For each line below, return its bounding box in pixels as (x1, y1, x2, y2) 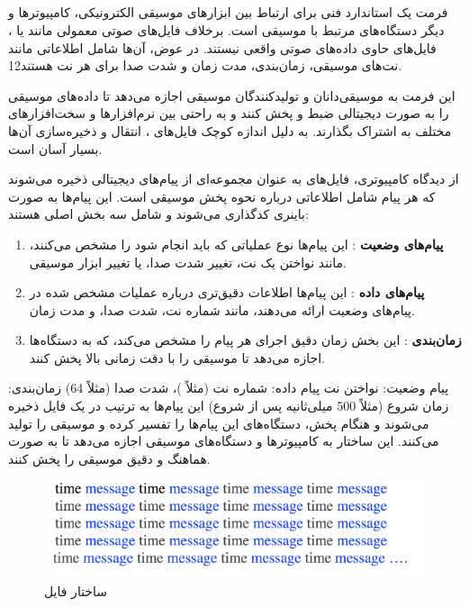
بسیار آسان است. (8, 139, 103, 158)
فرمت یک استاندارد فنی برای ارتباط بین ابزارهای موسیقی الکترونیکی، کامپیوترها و (8, 3, 448, 22)
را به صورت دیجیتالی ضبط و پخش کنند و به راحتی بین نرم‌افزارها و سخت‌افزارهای (8, 104, 449, 122)
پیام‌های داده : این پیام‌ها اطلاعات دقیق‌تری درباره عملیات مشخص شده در (29, 283, 425, 302)
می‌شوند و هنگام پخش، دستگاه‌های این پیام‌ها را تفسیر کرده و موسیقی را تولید (8, 413, 429, 432)
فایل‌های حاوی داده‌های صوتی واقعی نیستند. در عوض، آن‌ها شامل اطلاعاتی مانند (8, 38, 437, 57)
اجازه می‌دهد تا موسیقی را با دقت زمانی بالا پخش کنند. (29, 348, 325, 367)
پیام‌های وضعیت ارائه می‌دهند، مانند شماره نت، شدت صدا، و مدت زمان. (29, 300, 415, 319)
